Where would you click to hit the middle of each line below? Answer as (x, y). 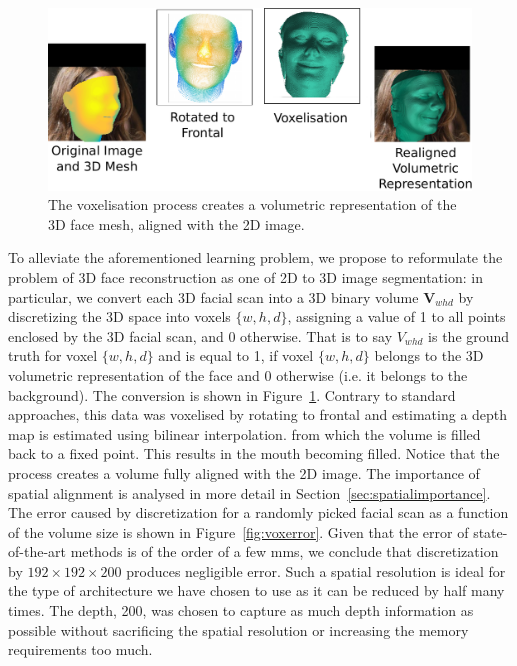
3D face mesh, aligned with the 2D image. (176, 223)
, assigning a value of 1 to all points (396, 316)
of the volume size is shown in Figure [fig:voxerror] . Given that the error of (238, 531)
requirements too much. (80, 649)
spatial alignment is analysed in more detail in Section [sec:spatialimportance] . (249, 492)
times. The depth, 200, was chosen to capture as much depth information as (241, 610)
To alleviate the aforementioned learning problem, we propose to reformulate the (255, 257)
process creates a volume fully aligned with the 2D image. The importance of (244, 472)
